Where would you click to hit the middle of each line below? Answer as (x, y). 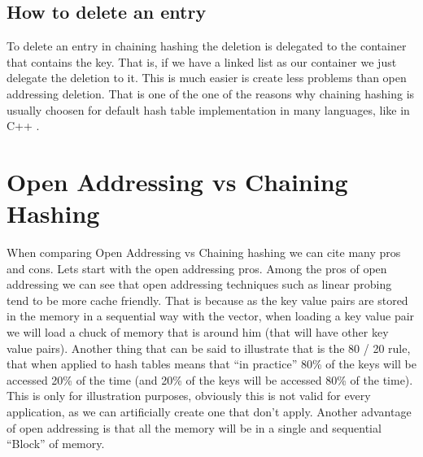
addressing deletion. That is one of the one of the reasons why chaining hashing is (211, 93)
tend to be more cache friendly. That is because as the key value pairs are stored (207, 300)
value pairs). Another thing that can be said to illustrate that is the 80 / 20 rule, (209, 348)
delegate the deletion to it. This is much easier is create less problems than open (207, 78)
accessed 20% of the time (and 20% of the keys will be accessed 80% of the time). (210, 379)
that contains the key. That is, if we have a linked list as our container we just (202, 61)
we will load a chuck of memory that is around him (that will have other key (198, 332)
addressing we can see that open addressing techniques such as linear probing (199, 284)
